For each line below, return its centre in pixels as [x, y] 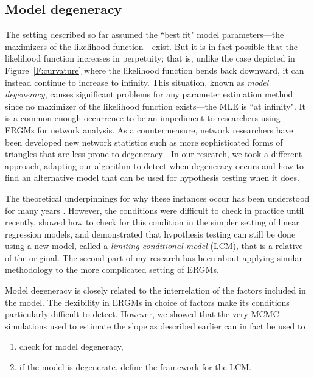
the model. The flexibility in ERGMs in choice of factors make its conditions [147, 302]
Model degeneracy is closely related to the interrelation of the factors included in [155, 290]
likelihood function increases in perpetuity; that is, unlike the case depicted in [150, 58]
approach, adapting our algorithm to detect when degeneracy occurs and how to [155, 165]
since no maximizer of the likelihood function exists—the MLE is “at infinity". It [155, 106]
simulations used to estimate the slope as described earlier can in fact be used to [155, 326]
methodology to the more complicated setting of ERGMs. [112, 270]
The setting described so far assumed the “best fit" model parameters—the [145, 34]
